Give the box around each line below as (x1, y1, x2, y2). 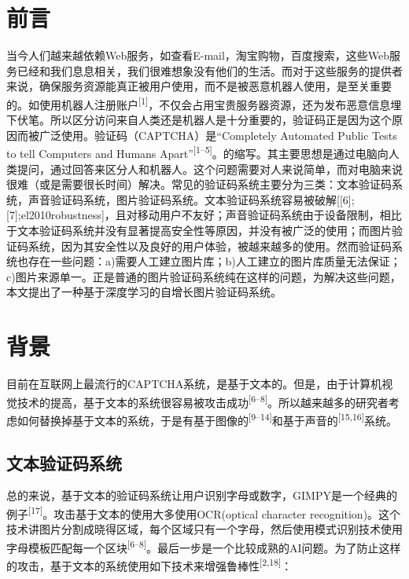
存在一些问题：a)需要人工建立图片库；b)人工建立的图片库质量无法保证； (28, 253, 401, 269)
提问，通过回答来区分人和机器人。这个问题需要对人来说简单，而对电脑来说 (17, 160, 403, 177)
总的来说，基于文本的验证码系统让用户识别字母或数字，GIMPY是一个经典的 (6, 487, 397, 504)
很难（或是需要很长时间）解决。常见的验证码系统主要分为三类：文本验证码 (6, 176, 392, 192)
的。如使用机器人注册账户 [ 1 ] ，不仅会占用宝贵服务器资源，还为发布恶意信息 (6, 93, 391, 112)
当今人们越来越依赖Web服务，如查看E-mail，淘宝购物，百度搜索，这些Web (6, 47, 390, 64)
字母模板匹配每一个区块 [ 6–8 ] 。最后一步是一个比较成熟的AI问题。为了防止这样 (6, 537, 401, 555)
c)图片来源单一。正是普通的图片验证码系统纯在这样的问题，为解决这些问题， (6, 268, 401, 284)
